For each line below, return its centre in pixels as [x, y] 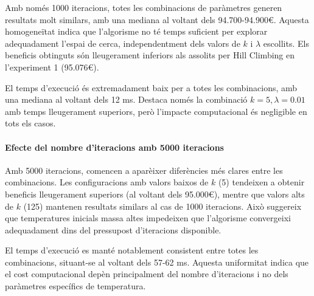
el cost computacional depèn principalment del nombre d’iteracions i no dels [147, 274]
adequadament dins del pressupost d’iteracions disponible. [113, 229]
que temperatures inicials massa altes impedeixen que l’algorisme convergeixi [148, 218]
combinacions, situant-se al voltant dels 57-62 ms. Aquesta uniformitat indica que [157, 262]
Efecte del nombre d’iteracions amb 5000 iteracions [114, 147]
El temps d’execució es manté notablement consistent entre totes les [132, 250]
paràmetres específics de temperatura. [75, 286]
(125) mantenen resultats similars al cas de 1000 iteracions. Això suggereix [162, 206]
